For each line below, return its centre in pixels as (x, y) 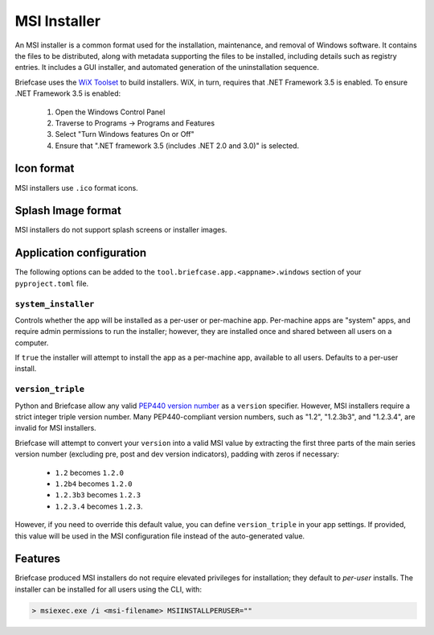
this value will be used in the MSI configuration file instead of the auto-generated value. (160, 536)
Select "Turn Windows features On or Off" (125, 134)
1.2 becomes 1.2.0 (90, 472)
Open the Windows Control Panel (110, 112)
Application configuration (81, 253)
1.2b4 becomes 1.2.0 (94, 484)
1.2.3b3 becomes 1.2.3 (98, 495)
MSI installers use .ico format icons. (76, 188)
